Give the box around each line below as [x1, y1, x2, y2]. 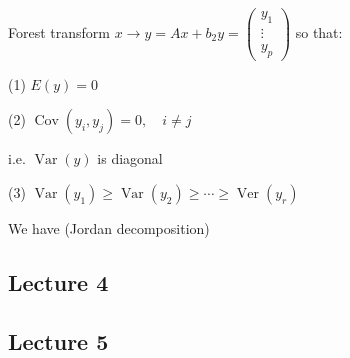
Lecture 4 [8, 266, 109, 297]
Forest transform [8, 21, 110, 42]
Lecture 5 [8, 325, 109, 356]
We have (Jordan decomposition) [8, 217, 210, 238]
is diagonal [97, 148, 163, 169]
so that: [295, 21, 343, 42]
